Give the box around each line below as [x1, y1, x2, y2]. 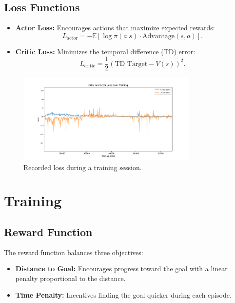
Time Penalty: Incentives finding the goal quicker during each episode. [15, 289, 232, 300]
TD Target [115, 60, 148, 67]
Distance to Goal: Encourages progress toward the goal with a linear [15, 263, 228, 274]
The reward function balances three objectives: [4, 247, 143, 257]
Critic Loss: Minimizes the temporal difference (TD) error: [15, 46, 196, 56]
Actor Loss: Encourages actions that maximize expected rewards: [15, 22, 215, 33]
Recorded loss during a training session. [23, 162, 142, 172]
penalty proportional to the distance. [15, 273, 126, 283]
